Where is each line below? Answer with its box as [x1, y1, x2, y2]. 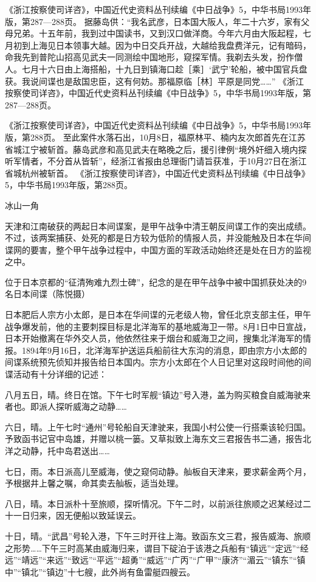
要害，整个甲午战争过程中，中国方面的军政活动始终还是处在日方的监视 [30, 243, 311, 256]
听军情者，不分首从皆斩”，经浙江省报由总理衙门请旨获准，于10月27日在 [5, 155, 290, 167]
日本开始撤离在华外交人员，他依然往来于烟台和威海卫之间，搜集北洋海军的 [5, 332, 303, 345]
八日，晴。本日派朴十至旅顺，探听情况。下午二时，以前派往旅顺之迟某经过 [5, 497, 303, 510]
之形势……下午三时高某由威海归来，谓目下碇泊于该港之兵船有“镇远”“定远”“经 [5, 541, 309, 554]
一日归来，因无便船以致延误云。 [13, 509, 141, 522]
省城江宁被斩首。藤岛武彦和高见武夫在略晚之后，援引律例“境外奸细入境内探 [5, 142, 307, 155]
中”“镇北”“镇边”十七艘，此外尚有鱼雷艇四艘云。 [5, 565, 196, 578]
